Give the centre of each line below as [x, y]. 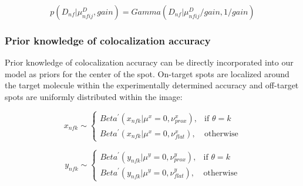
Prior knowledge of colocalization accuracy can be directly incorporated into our [149, 62]
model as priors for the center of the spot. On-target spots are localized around [147, 73]
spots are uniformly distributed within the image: [94, 97]
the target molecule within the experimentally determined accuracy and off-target [152, 85]
